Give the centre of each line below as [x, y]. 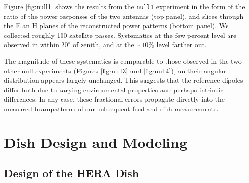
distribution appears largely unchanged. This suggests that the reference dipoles [124, 80]
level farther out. [181, 45]
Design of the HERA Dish [72, 173]
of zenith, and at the [104, 45]
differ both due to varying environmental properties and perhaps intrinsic [114, 89]
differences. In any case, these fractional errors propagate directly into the [114, 99]
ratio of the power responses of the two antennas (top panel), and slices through [124, 16]
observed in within [31, 45]
